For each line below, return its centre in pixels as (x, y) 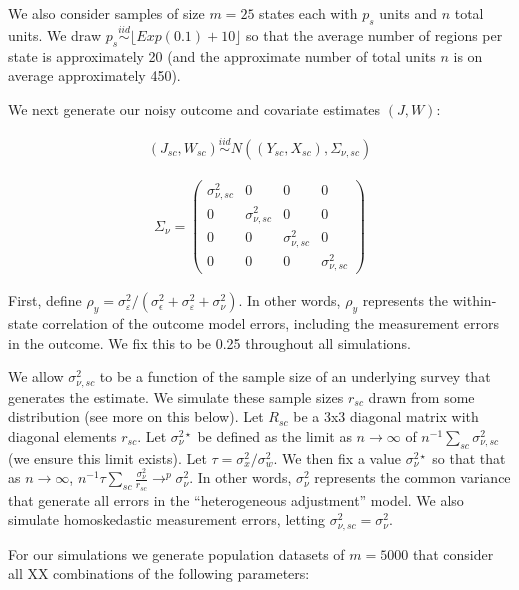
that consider (453, 553)
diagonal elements (62, 435)
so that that (469, 457)
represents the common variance (412, 477)
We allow (36, 376)
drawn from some (421, 396)
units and (408, 13)
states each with (308, 13)
